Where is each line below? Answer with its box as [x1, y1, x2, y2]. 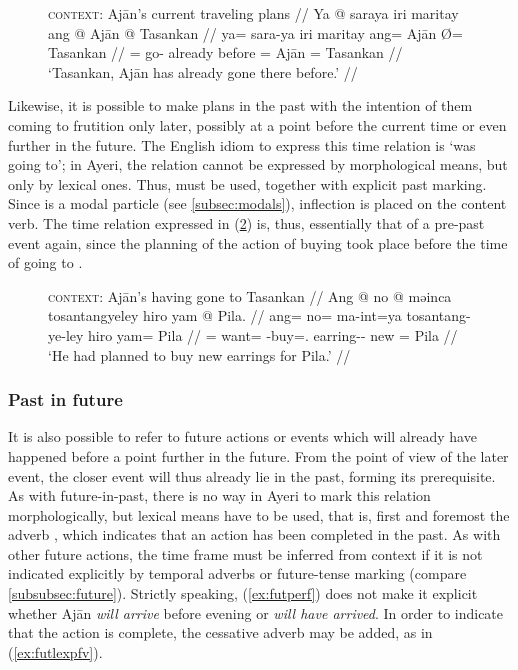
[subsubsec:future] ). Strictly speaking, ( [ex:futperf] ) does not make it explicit [8, 583, 478, 604]
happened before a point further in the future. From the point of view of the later [8, 445, 509, 466]
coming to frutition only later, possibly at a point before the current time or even [8, 114, 507, 135]
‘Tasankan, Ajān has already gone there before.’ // [48, 61, 358, 82]
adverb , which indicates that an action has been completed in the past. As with [8, 524, 501, 545]
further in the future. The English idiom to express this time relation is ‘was [8, 134, 476, 155]
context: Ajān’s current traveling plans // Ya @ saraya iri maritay [48, 3, 459, 23]
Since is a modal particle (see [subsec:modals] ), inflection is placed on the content [8, 193, 507, 214]
